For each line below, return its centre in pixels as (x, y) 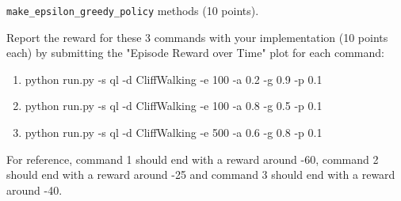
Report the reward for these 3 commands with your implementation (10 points (197, 37)
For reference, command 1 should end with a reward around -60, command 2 (193, 159)
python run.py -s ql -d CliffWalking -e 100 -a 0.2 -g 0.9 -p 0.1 (174, 79)
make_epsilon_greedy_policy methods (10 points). (133, 10)
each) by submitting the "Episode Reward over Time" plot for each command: (195, 53)
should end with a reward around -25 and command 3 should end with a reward (201, 174)
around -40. (34, 190)
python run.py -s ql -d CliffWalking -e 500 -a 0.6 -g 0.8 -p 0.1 (174, 133)
